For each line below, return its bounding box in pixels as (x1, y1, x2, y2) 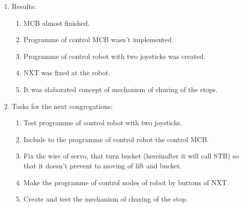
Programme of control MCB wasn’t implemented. (23, 34, 174, 45)
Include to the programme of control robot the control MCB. (23, 134, 209, 144)
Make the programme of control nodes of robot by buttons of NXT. (23, 177, 229, 187)
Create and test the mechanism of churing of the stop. (23, 194, 188, 204)
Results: (11, 1, 36, 11)
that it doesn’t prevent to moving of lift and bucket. (23, 160, 182, 170)
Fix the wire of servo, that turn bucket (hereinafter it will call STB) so (23, 151, 239, 161)
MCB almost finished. (23, 17, 90, 28)
